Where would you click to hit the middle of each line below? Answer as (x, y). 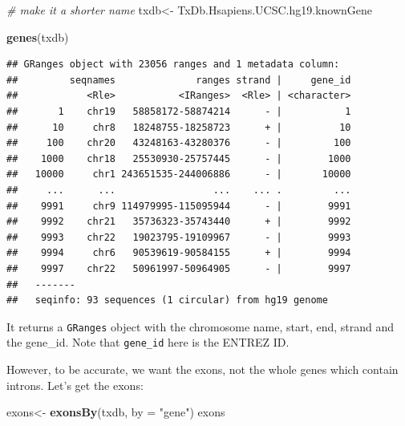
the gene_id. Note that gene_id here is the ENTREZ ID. (148, 342)
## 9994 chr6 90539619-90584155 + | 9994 (179, 253)
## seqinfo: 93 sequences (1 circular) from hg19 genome (167, 300)
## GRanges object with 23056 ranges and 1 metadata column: (173, 65)
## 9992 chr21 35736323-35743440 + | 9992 (179, 222)
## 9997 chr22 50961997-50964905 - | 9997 (179, 268)
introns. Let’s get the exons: (75, 385)
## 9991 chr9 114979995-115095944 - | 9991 (179, 206)
